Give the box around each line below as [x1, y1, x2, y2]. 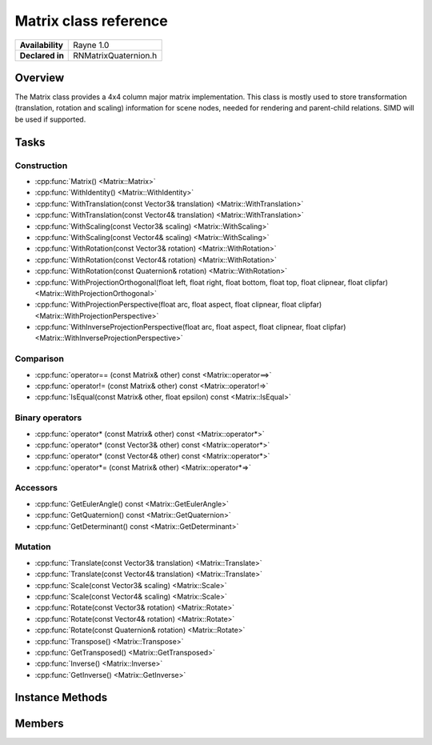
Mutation [14, 541, 51, 552]
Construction [14, 160, 68, 171]
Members [14, 716, 64, 730]
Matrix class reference [14, 12, 168, 30]
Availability [19, 39, 64, 50]
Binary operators [14, 412, 82, 423]
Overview [14, 70, 65, 84]
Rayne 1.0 [73, 39, 110, 50]
